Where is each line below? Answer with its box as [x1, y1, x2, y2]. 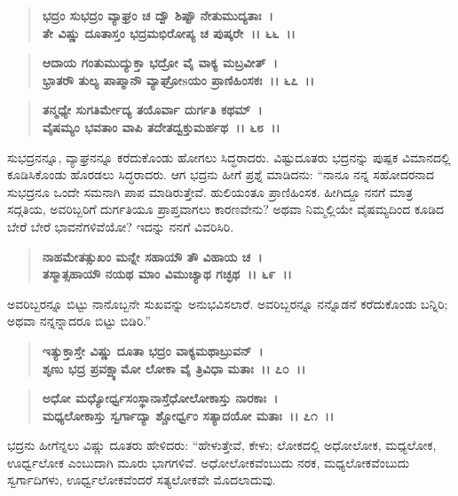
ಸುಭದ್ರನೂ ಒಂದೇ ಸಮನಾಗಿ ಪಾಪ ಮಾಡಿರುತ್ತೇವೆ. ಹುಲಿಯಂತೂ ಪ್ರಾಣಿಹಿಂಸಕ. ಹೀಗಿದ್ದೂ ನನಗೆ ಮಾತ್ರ [7, 182, 414, 201]
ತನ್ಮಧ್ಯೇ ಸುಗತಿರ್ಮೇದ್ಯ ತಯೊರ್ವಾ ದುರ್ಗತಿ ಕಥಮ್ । [42, 100, 263, 119]
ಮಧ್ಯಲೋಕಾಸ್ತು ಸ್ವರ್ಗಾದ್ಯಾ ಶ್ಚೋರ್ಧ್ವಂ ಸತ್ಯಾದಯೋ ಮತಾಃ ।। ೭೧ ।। [42, 405, 335, 424]
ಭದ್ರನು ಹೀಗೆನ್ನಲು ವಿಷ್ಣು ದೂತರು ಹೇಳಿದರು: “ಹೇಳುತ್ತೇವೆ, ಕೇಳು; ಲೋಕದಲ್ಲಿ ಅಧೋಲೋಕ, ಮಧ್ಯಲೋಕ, [7, 436, 437, 454]
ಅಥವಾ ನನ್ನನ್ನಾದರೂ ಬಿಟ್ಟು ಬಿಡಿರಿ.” [7, 311, 151, 330]
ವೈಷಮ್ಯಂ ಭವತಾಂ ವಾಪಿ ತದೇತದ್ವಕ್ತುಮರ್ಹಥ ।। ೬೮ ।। [42, 117, 280, 136]
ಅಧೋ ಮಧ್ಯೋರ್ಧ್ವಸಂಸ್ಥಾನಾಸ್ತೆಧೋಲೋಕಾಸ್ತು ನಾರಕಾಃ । [42, 389, 279, 407]
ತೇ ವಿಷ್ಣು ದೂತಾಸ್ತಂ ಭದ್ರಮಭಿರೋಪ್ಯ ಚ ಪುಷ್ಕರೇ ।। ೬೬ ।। [42, 23, 296, 42]
